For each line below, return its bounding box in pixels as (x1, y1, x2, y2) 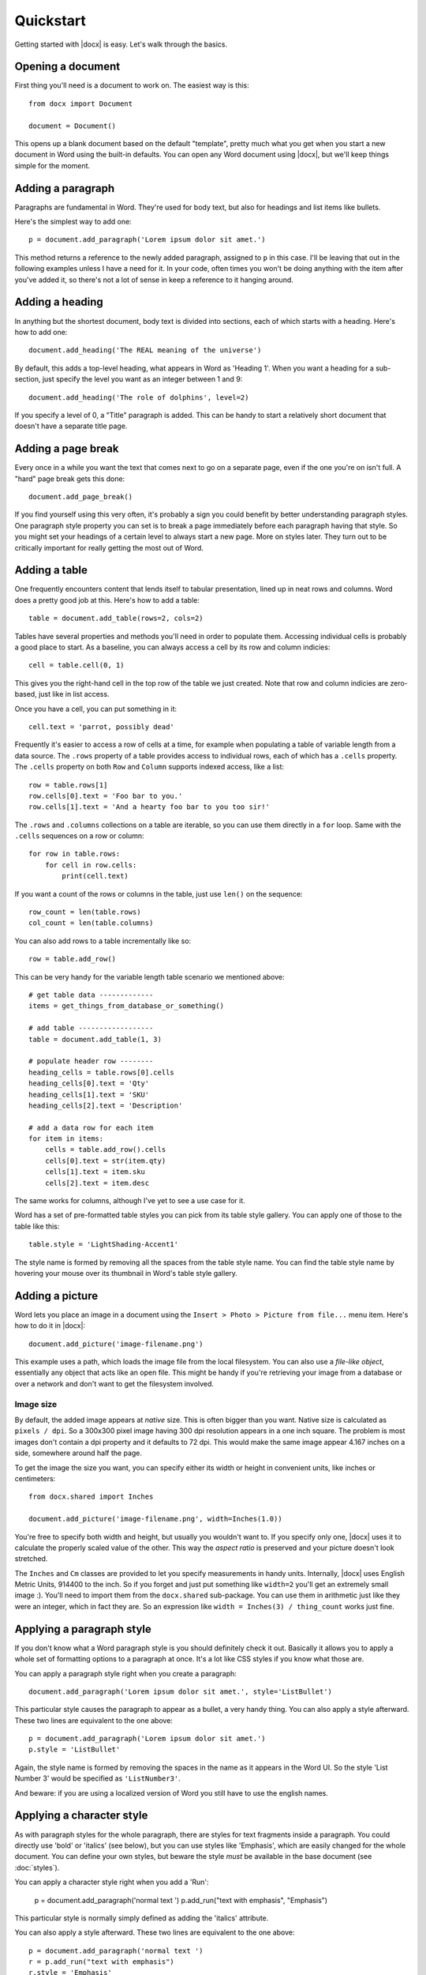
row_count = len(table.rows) (28, 908, 141, 916)
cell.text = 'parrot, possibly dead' (28, 722, 175, 731)
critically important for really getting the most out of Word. (14, 543, 204, 552)
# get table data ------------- (28, 991, 154, 999)
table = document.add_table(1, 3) (28, 1035, 162, 1044)
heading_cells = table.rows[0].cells (28, 1067, 175, 1077)
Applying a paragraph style (14, 1622, 151, 1635)
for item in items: (28, 1134, 104, 1143)
